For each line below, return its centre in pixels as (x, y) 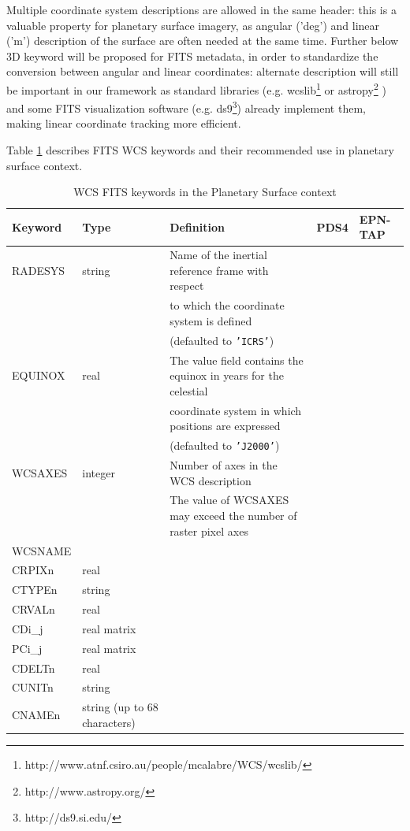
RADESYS (39, 270)
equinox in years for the (227, 375)
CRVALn (34, 609)
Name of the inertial (218, 255)
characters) (109, 722)
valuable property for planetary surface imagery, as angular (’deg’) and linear (193, 25)
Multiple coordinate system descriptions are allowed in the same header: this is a (201, 9)
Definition (197, 226)
